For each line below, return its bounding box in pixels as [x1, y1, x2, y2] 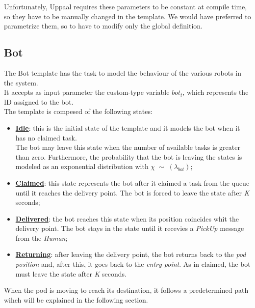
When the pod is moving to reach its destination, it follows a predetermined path [4, 285, 249, 295]
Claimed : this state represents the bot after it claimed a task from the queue [15, 177, 250, 188]
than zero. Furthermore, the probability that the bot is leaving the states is [15, 151, 242, 162]
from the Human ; [15, 232, 68, 243]
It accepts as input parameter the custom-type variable [4, 87, 170, 97]
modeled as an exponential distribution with [15, 161, 149, 171]
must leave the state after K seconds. [15, 268, 127, 279]
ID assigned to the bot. [4, 96, 74, 107]
